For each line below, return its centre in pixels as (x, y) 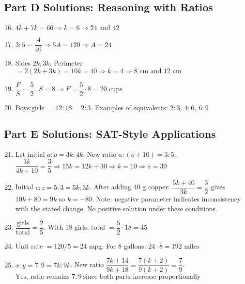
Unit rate (29, 245)
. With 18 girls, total (74, 227)
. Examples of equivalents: (129, 107)
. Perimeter (66, 63)
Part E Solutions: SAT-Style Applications (110, 133)
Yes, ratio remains (42, 277)
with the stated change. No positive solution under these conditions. (116, 209)
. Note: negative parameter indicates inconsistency (166, 199)
